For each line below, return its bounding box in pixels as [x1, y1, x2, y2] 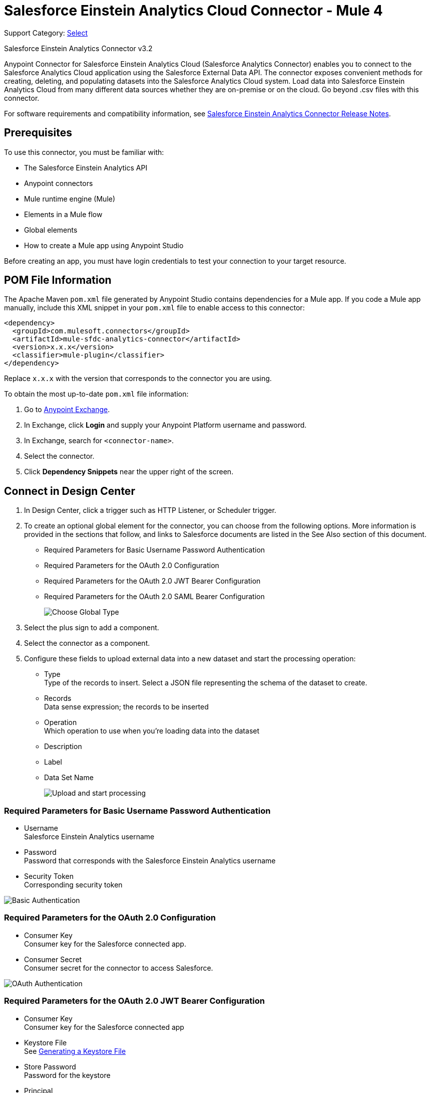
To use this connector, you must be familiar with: [4, 147, 164, 156]
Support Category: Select [4, 28, 88, 37]
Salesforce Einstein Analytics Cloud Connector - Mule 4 [4, 2, 383, 19]
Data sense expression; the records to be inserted [44, 702, 209, 711]
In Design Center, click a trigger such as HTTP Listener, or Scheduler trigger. [24, 506, 276, 515]
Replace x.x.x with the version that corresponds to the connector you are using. [4, 374, 272, 383]
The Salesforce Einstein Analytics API [24, 163, 148, 172]
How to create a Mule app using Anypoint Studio [24, 241, 184, 250]
